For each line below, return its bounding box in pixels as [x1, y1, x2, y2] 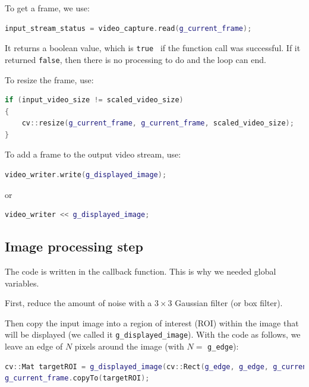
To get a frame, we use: [5, 2, 90, 14]
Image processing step [5, 237, 143, 256]
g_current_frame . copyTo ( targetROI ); [5, 374, 150, 383]
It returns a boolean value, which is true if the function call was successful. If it [5, 42, 301, 54]
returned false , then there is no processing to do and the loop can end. [5, 53, 266, 65]
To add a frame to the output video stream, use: [5, 148, 181, 161]
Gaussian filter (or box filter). [175, 297, 283, 309]
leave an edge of [5, 340, 63, 353]
